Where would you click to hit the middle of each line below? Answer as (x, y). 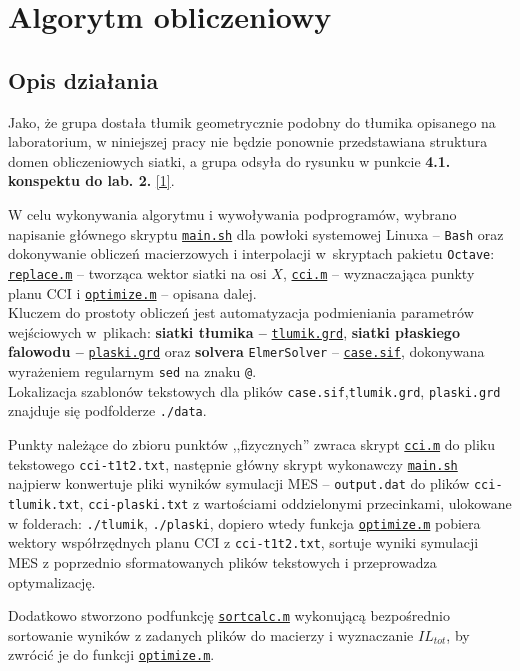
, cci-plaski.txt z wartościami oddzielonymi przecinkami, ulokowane (295, 503)
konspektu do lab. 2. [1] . (91, 180)
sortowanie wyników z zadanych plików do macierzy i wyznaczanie (211, 634)
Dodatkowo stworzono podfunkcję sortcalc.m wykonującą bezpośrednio (229, 615)
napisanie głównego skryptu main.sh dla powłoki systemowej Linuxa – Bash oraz (256, 233)
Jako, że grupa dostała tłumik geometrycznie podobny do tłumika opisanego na (252, 121)
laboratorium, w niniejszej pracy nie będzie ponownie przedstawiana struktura (248, 141)
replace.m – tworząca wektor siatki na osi (137, 272)
